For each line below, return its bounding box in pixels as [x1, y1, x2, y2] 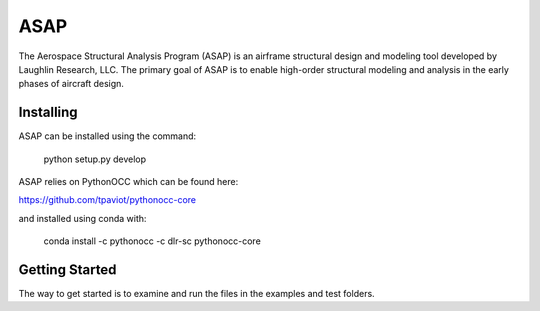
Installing [18, 104, 79, 121]
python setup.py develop [43, 153, 147, 165]
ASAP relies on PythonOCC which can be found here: [18, 176, 239, 188]
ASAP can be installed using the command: [18, 130, 197, 142]
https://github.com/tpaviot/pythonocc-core [18, 194, 197, 206]
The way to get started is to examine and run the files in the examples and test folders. [18, 288, 375, 300]
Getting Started [18, 261, 117, 278]
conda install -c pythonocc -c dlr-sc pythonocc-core [43, 235, 262, 247]
